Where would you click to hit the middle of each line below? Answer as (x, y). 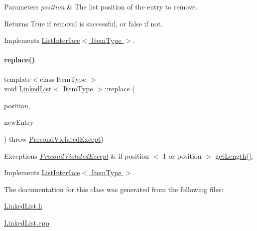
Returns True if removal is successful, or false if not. (83, 23)
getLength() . (235, 155)
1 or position (182, 155)
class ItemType (63, 79)
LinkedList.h (23, 206)
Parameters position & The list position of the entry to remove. (101, 6)
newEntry (19, 122)
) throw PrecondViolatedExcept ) (54, 138)
